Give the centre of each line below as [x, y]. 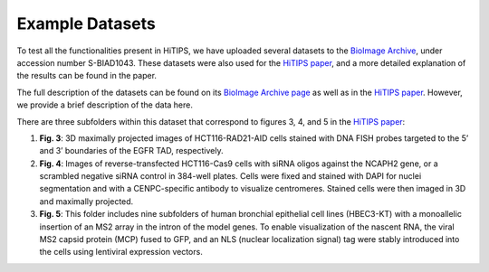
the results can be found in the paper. [87, 76]
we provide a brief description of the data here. [105, 105]
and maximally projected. [86, 201]
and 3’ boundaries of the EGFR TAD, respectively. [131, 151]
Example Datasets [86, 23]
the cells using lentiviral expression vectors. [121, 252]
